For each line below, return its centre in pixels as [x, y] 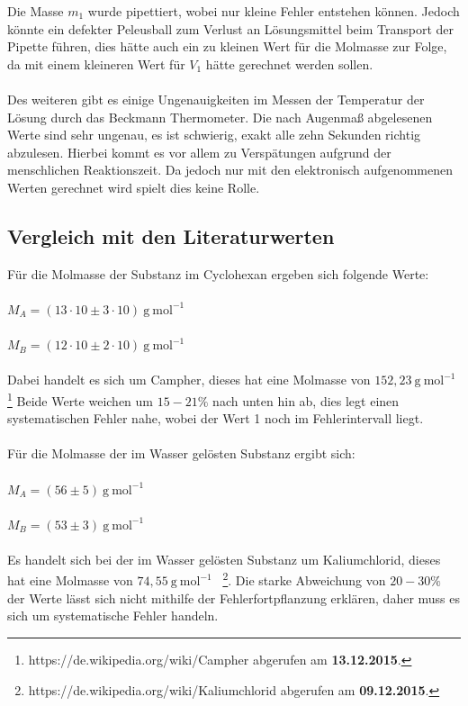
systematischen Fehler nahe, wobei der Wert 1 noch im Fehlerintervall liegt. [216, 418]
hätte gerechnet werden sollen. [289, 63]
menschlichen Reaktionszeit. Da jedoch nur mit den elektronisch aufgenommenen [230, 170]
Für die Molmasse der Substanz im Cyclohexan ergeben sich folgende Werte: [218, 273]
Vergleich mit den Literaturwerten [171, 235]
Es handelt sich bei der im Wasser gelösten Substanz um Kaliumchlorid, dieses [224, 559]
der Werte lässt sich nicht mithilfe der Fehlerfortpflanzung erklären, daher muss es [234, 597]
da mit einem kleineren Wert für [96, 63]
